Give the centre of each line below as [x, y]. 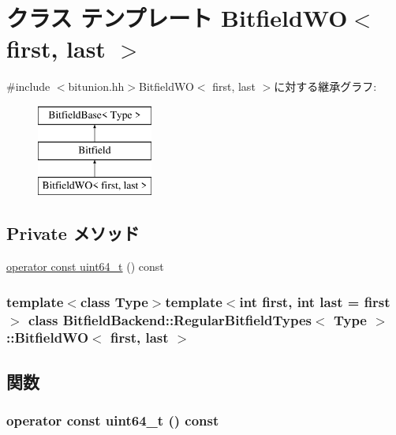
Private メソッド [73, 233]
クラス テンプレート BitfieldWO [177, 18]
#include [28, 86]
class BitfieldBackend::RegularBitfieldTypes [170, 319]
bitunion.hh [96, 86]
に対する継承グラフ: [325, 86]
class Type [114, 301]
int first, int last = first [315, 301]
